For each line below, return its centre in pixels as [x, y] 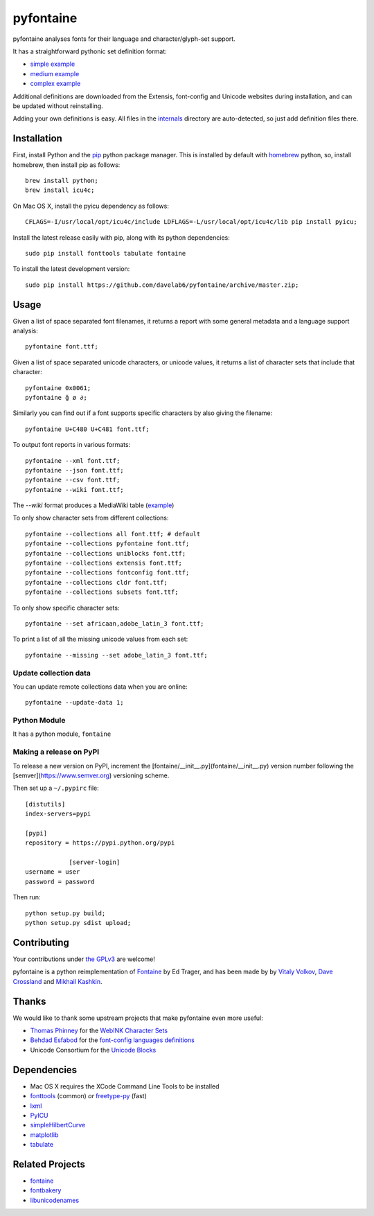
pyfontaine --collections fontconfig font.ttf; [107, 573]
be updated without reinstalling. [58, 106]
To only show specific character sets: [66, 608]
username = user [53, 872]
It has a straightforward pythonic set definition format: [90, 51]
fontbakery [46, 1190]
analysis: [25, 331]
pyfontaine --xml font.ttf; [73, 460]
